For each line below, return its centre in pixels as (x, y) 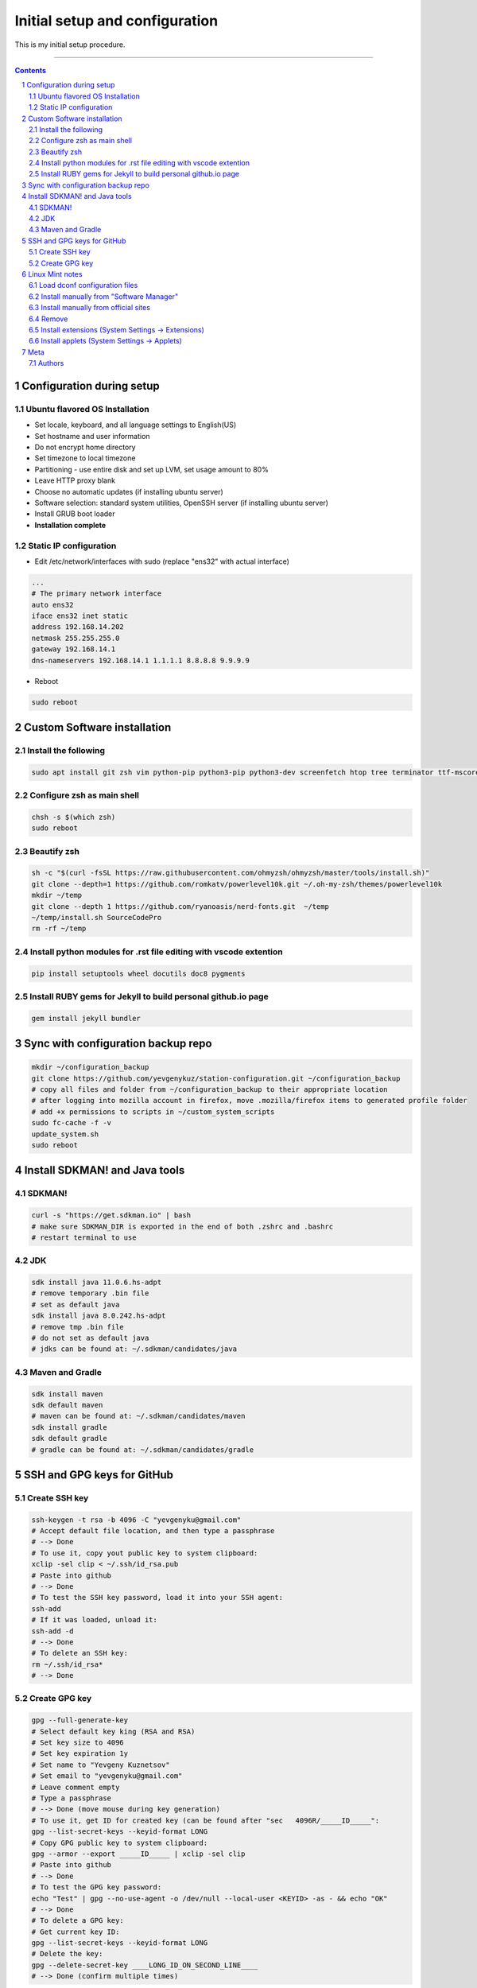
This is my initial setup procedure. (70, 45)
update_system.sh (65, 1134)
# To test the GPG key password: (97, 1887)
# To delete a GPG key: (78, 1921)
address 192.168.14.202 (78, 627)
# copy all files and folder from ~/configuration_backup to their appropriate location (210, 1090)
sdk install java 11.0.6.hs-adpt (97, 1283)
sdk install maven (67, 1394)
